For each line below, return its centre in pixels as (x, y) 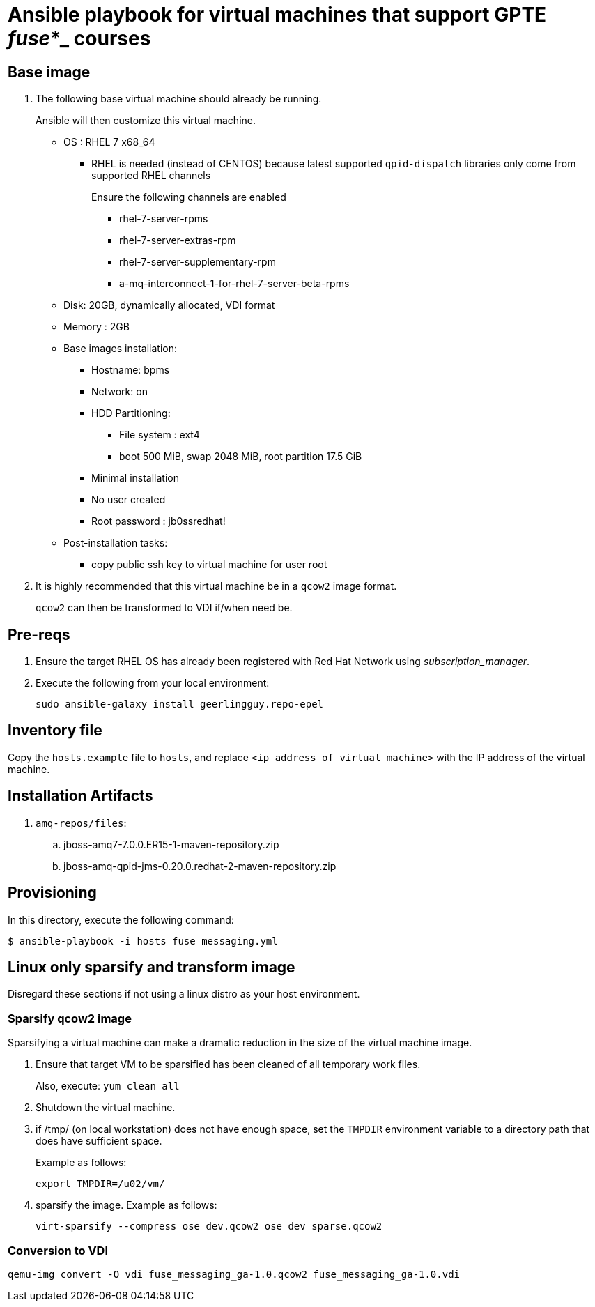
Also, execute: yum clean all (108, 1086)
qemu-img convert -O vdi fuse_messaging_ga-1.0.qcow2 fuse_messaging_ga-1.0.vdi (234, 1274)
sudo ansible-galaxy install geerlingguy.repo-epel (180, 704)
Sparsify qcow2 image (70, 1018)
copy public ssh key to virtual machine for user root (209, 565)
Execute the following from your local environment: (153, 683)
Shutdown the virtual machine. (106, 1108)
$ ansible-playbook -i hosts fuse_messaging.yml (143, 941)
